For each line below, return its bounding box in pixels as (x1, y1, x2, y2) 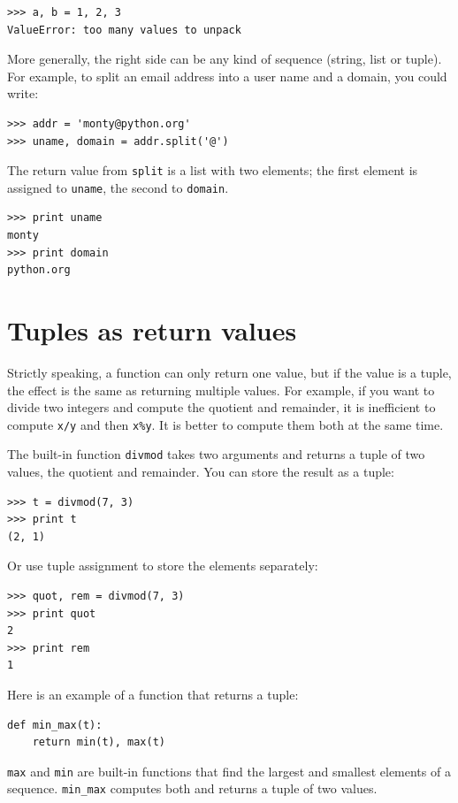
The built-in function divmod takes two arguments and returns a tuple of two (7, 445, 425, 463)
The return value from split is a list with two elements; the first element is (7, 161, 418, 180)
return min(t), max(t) (32, 736, 165, 749)
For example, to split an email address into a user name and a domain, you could (7, 66, 447, 85)
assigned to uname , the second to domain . (7, 178, 229, 196)
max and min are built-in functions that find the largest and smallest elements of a (7, 761, 451, 780)
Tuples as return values (7, 312, 297, 348)
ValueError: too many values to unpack (7, 23, 241, 36)
